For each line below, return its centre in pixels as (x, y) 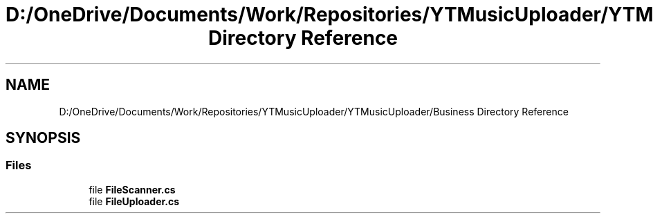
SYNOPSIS (43, 138)
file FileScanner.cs (132, 189)
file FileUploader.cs (134, 201)
